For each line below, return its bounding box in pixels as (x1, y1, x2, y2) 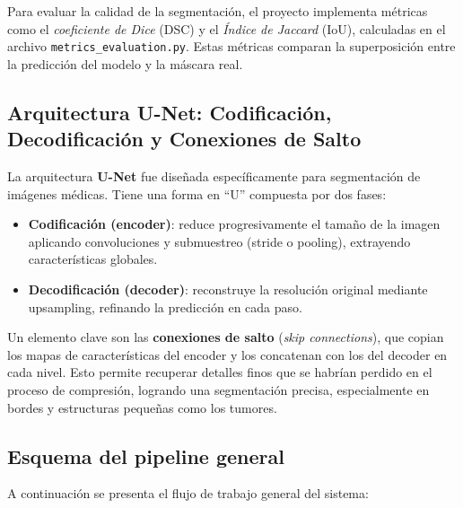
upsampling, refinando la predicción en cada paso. (28, 297, 302, 316)
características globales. (28, 250, 158, 268)
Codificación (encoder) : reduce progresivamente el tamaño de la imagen (28, 215, 441, 233)
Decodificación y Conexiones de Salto (7, 125, 362, 153)
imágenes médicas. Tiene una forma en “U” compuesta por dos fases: (7, 184, 387, 203)
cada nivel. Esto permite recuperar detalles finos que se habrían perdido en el (7, 363, 432, 381)
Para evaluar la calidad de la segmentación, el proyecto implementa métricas (7, 2, 428, 20)
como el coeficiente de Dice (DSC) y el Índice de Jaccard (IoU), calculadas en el (7, 19, 446, 38)
